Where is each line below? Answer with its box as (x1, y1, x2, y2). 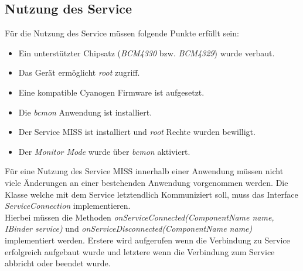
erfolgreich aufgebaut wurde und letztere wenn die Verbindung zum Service (5, 245, 275, 258)
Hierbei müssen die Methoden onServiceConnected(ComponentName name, (5, 211, 274, 223)
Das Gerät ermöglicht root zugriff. (18, 66, 140, 79)
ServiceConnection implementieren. (5, 199, 131, 212)
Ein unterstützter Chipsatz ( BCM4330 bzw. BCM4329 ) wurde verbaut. (18, 46, 275, 59)
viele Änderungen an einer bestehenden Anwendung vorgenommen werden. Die (5, 176, 288, 188)
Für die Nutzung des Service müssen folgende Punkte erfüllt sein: (5, 27, 239, 39)
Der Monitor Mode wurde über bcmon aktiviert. (18, 145, 190, 157)
